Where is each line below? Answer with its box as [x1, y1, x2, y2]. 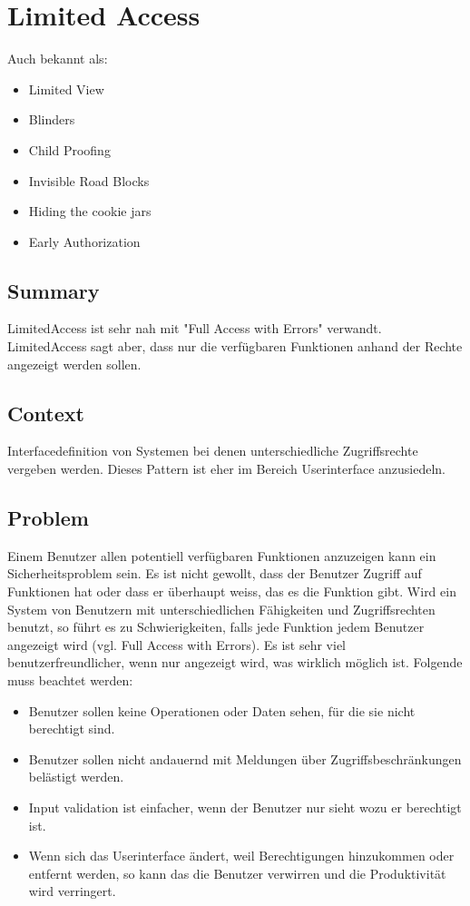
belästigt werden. [28, 767, 124, 786]
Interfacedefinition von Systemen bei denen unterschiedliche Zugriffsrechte [7, 441, 418, 460]
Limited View [28, 79, 104, 98]
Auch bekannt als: [7, 49, 108, 68]
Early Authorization [28, 231, 141, 251]
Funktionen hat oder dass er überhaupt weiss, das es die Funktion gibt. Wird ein [7, 582, 456, 601]
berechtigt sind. [28, 719, 115, 738]
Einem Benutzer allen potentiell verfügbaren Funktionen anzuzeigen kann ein [7, 546, 436, 565]
